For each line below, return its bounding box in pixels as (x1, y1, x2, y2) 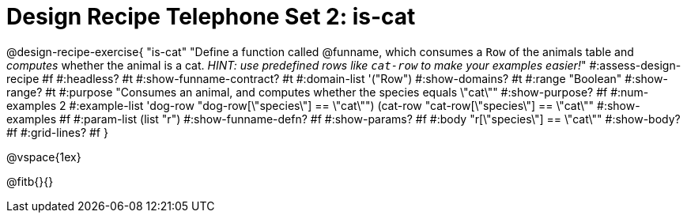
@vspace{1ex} (6, 149, 81, 164)
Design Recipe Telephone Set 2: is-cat (6, 3, 416, 30)
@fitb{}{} (6, 174, 54, 188)
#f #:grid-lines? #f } (6, 125, 108, 139)
